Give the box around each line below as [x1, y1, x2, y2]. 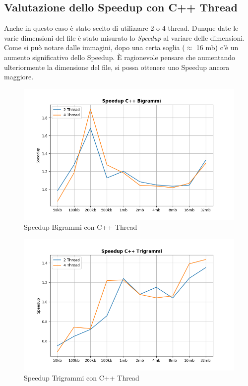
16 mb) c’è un [196, 42, 239, 53]
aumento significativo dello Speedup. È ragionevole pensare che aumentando [4, 52, 235, 62]
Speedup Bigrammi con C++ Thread [24, 222, 137, 232]
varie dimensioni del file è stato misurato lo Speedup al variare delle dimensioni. [4, 32, 245, 43]
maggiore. [4, 71, 34, 82]
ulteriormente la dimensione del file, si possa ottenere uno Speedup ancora [4, 62, 230, 72]
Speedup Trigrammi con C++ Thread [24, 372, 139, 383]
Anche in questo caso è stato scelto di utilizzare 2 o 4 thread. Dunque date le [4, 23, 239, 33]
